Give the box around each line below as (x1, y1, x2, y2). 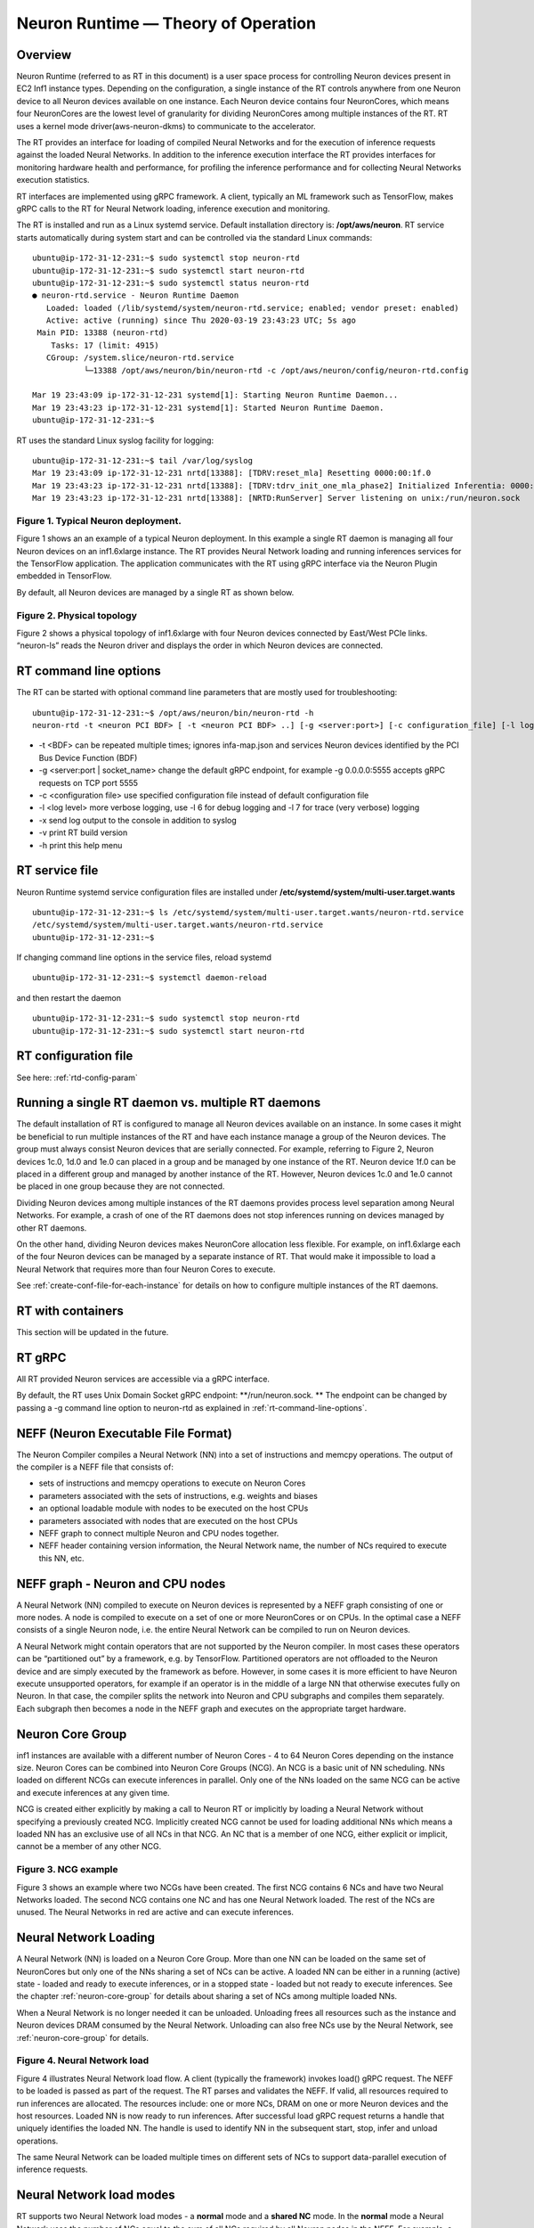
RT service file (16, 863, 99, 878)
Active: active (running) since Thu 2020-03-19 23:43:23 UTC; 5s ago (45, 315, 356, 325)
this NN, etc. (38, 1552, 85, 1563)
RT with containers (16, 1303, 124, 1318)
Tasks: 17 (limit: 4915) (50, 340, 159, 350)
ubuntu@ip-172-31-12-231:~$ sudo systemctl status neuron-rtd (32, 277, 310, 288)
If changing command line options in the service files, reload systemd (16, 952, 271, 962)
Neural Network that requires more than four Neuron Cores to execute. (16, 1264, 276, 1274)
